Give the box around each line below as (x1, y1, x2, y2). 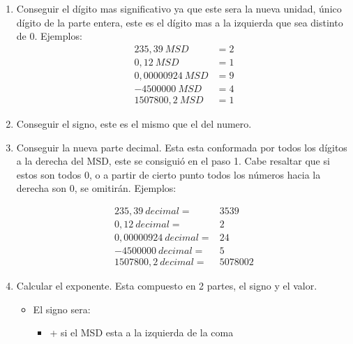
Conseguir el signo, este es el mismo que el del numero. (16, 116, 252, 130)
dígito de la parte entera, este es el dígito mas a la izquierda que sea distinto (16, 15, 343, 29)
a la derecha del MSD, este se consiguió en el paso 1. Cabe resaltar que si (16, 154, 330, 168)
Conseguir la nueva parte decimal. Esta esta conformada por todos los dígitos (16, 140, 347, 154)
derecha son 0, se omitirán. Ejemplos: (16, 181, 176, 195)
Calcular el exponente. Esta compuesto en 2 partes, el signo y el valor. (16, 278, 317, 293)
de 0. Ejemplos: (16, 29, 82, 43)
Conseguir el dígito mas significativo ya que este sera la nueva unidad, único (16, 1, 342, 15)
